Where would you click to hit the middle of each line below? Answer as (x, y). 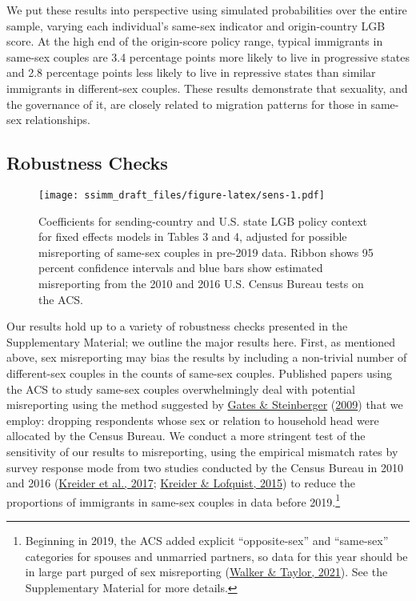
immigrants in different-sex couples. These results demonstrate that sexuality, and (207, 88)
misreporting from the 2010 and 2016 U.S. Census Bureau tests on (201, 283)
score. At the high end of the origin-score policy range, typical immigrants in (195, 41)
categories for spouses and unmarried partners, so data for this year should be (216, 556)
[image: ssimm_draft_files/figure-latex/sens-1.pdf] (182, 195)
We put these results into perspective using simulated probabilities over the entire (207, 10)
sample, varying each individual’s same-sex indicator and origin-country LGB (196, 25)
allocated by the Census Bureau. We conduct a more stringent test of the (186, 436)
